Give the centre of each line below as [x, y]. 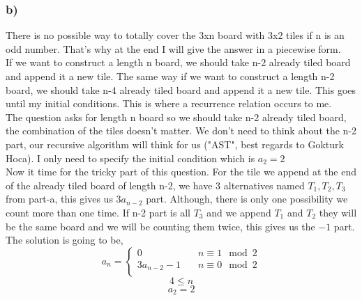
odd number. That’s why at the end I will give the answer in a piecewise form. [173, 48]
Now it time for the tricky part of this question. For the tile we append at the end [181, 172]
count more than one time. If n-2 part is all [98, 212]
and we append [239, 212]
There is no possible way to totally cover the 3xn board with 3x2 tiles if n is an [175, 35]
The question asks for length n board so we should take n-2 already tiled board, [176, 117]
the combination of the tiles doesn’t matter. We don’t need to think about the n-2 [181, 131]
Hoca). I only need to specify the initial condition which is [130, 158]
